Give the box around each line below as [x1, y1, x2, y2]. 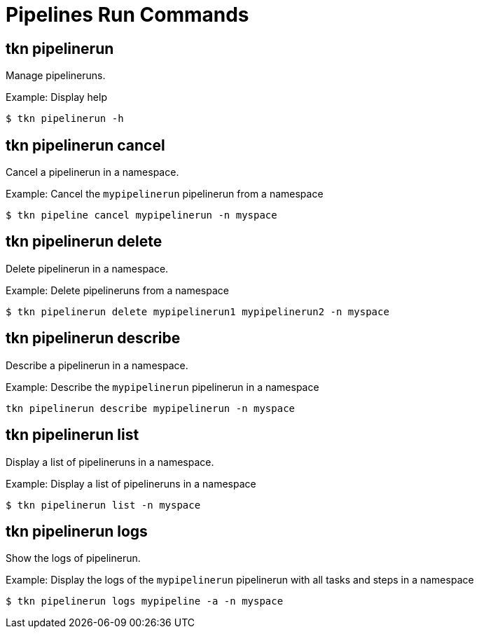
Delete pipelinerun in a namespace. [6, 262, 169, 275]
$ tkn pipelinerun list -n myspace [6, 499, 201, 511]
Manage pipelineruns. [6, 69, 106, 82]
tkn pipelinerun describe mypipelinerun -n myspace [6, 402, 296, 414]
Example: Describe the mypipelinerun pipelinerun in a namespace [6, 380, 319, 393]
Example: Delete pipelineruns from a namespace [6, 284, 229, 296]
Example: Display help [6, 91, 107, 104]
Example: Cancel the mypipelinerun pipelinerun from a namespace [6, 188, 324, 200]
